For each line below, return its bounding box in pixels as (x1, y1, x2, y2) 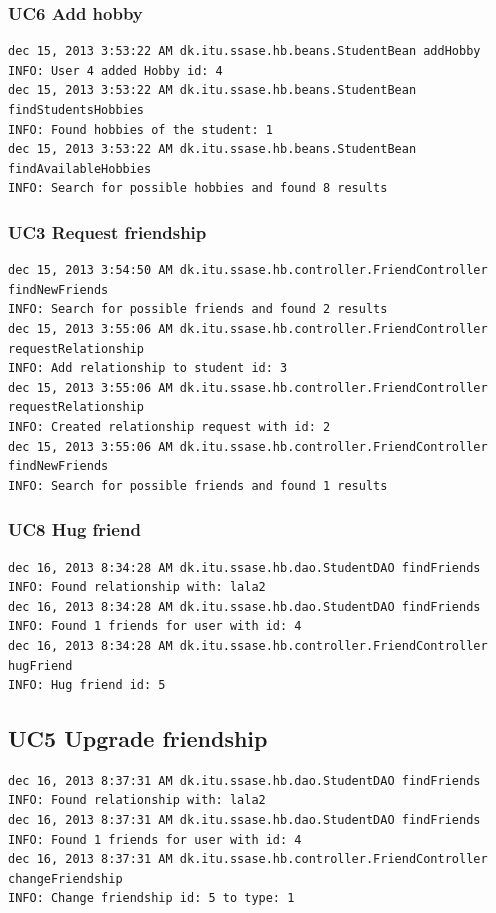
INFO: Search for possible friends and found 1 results (8, 478, 388, 493)
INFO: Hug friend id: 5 (8, 678, 166, 693)
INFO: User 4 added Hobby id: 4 (8, 63, 223, 78)
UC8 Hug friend (8, 517, 141, 542)
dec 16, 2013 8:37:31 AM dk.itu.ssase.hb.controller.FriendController (8, 852, 488, 867)
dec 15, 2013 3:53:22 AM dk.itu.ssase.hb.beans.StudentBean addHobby (8, 44, 481, 59)
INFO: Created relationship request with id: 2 (8, 419, 331, 434)
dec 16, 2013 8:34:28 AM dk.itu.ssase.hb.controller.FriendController (8, 638, 488, 653)
